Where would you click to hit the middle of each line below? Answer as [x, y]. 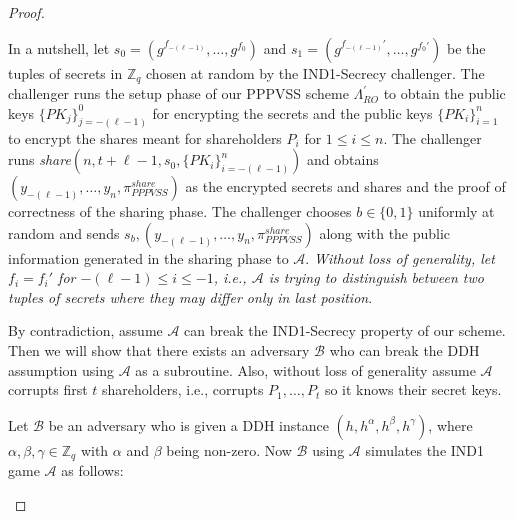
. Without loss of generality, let [400, 257]
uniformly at [456, 211]
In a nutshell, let [59, 47]
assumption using [61, 369]
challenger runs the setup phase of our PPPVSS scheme [178, 93]
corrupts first [48, 389]
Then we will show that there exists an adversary [159, 350]
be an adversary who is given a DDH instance [188, 424]
